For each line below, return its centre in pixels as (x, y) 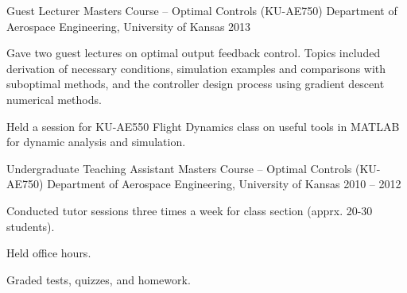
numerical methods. (54, 99)
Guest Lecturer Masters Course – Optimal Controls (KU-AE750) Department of (202, 10)
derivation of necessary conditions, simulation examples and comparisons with (196, 68)
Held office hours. (49, 253)
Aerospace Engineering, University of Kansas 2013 (129, 26)
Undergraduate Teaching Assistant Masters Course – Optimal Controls (179, 168)
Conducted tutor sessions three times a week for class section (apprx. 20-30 (190, 210)
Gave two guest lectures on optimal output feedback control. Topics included (194, 53)
